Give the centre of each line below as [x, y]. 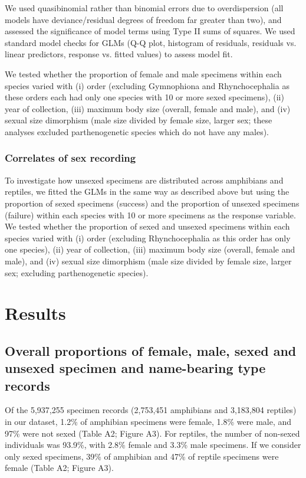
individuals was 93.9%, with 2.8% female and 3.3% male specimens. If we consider [153, 445]
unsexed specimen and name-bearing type [135, 368]
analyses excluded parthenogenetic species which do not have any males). [137, 131]
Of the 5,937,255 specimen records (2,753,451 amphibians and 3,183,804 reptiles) [151, 410]
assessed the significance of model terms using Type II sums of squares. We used [150, 31]
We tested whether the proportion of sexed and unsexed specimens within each [147, 226]
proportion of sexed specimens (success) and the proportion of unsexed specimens [152, 203]
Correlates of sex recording [70, 158]
